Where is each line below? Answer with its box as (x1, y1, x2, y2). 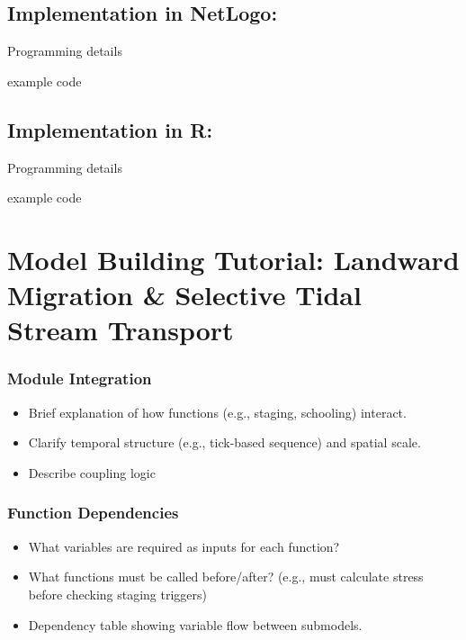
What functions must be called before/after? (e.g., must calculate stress (28, 567, 424, 586)
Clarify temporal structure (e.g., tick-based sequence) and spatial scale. (28, 433, 421, 452)
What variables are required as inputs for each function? (28, 536, 340, 555)
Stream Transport (7, 311, 234, 348)
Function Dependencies (7, 501, 179, 524)
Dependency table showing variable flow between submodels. (28, 615, 363, 634)
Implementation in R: (7, 115, 213, 143)
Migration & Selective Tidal (7, 276, 362, 313)
